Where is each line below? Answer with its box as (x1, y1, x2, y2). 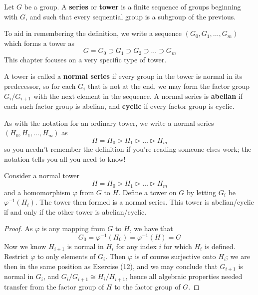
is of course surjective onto (135, 251, 216, 262)
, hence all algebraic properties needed (125, 271, 243, 282)
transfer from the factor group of (4, 281, 104, 292)
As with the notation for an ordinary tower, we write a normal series (4, 117, 214, 128)
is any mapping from (42, 223, 105, 234)
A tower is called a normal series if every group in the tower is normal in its (4, 71, 243, 81)
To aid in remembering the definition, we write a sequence (4, 28, 182, 38)
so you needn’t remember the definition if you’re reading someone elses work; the (4, 144, 252, 154)
